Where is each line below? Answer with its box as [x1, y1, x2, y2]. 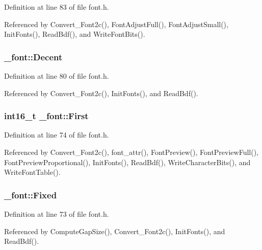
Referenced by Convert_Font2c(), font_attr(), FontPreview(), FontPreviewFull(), [4, 147, 259, 157]
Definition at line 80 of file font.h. [4, 71, 109, 81]
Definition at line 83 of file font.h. [4, 2, 109, 12]
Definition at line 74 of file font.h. [4, 129, 109, 140]
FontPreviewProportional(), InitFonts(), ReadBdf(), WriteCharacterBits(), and [4, 156, 251, 167]
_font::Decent [4, 50, 63, 63]
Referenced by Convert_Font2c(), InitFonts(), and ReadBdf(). [4, 87, 198, 98]
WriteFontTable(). [4, 167, 61, 177]
